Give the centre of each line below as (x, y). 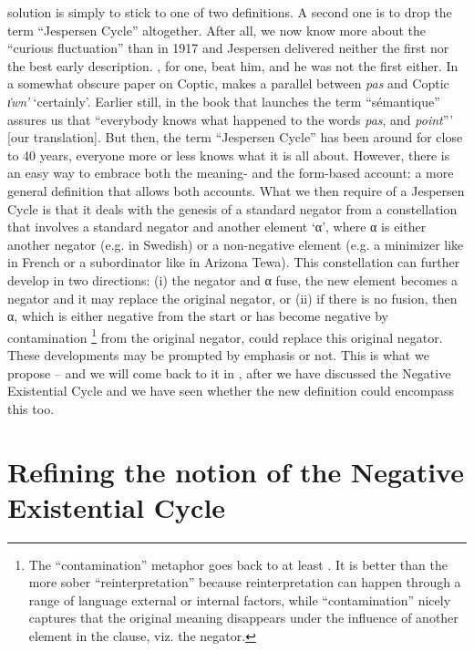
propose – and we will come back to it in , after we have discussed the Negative (229, 372)
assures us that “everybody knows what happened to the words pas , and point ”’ (231, 119)
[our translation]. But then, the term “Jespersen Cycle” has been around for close (235, 137)
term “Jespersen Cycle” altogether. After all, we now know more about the (216, 30)
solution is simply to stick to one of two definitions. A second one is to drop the (230, 12)
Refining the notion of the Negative (236, 471)
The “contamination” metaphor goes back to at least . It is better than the (238, 564)
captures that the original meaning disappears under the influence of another (243, 618)
